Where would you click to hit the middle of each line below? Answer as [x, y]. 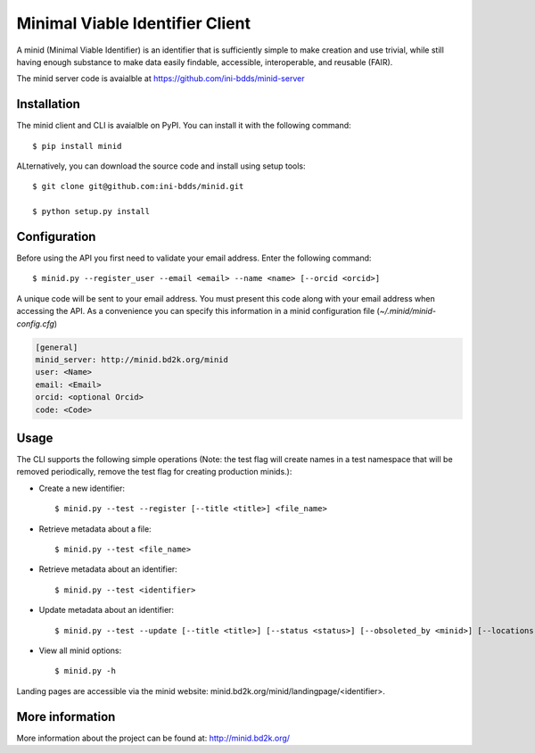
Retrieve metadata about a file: [95, 529]
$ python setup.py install [91, 211]
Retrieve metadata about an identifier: [108, 569]
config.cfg [36, 323]
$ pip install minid [77, 146]
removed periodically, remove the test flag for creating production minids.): [154, 472]
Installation [48, 104]
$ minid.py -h [85, 671]
